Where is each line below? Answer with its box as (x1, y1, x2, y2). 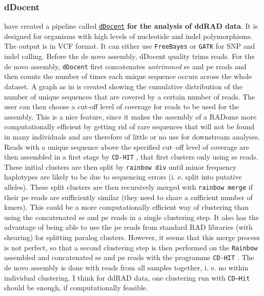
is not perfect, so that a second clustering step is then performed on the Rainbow (4, 242, 258, 252)
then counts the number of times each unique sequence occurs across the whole (4, 71, 252, 82)
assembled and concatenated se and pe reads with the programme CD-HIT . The (4, 252, 254, 263)
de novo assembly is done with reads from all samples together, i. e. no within (4, 262, 249, 272)
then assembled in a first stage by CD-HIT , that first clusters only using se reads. (4, 151, 258, 162)
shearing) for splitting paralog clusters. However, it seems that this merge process (4, 232, 260, 243)
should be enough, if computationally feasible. (4, 282, 148, 293)
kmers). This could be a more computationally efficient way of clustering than (4, 202, 249, 212)
